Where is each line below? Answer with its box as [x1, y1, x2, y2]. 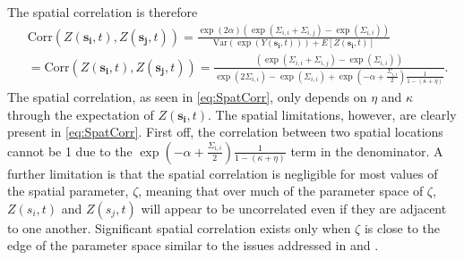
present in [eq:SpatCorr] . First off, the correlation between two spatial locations [7, 122, 443, 141]
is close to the [364, 218, 441, 237]
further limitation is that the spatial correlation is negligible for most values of [7, 164, 438, 182]
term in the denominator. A [290, 141, 443, 160]
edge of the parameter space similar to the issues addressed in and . [7, 236, 379, 255]
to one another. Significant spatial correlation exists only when [7, 218, 351, 237]
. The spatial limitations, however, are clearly [208, 105, 457, 123]
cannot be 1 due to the [7, 141, 133, 160]
